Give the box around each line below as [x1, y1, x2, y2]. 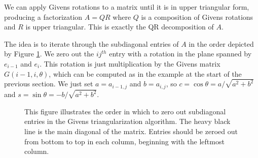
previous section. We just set [4, 78, 93, 89]
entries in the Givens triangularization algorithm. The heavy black [24, 116, 231, 127]
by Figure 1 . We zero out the [4, 48, 94, 59]
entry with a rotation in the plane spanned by [109, 48, 252, 59]
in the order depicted [189, 38, 254, 49]
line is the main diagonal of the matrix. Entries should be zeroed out [24, 125, 238, 136]
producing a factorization [4, 11, 83, 22]
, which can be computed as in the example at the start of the [49, 68, 242, 79]
